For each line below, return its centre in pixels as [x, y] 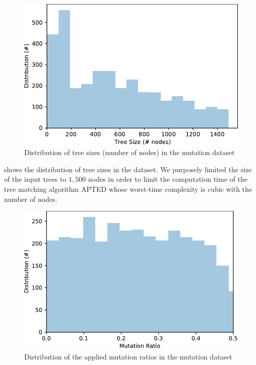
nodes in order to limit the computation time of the [168, 179]
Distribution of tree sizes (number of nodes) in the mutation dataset [130, 152]
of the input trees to [35, 179]
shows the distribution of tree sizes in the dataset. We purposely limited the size [128, 169]
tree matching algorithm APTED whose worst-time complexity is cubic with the [128, 189]
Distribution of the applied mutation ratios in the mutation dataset [128, 356]
